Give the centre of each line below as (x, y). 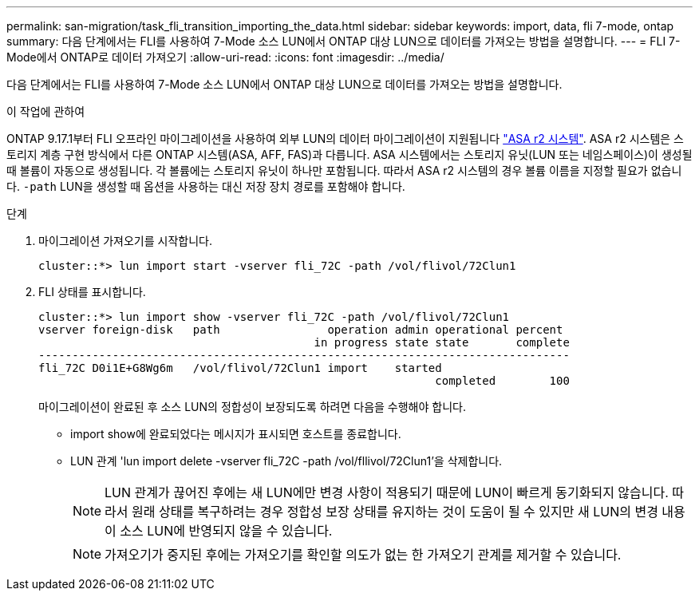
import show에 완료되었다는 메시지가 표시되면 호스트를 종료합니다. (236, 434)
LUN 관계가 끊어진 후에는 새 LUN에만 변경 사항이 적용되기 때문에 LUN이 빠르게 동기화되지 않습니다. (387, 492)
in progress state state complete (442, 342)
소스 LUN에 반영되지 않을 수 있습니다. (226, 531)
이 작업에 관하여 (46, 111)
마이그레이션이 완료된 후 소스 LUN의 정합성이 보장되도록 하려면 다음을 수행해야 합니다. (252, 407)
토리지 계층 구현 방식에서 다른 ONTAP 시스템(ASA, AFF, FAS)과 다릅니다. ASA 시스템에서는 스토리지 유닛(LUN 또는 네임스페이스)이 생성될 (349, 154)
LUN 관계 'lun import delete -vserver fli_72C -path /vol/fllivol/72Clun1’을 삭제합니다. (286, 461)
